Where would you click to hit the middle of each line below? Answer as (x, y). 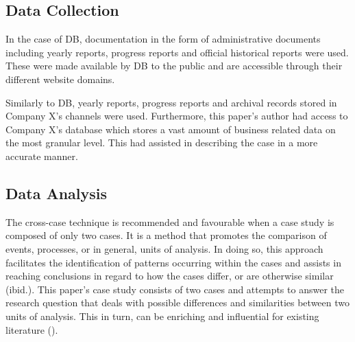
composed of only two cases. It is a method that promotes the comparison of (166, 235)
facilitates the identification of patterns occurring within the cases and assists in (173, 262)
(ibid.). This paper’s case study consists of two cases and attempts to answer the (175, 289)
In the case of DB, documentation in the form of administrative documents (163, 39)
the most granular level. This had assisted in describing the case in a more (162, 142)
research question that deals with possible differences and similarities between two (177, 303)
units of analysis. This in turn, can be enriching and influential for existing (162, 316)
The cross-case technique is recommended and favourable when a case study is (170, 221)
